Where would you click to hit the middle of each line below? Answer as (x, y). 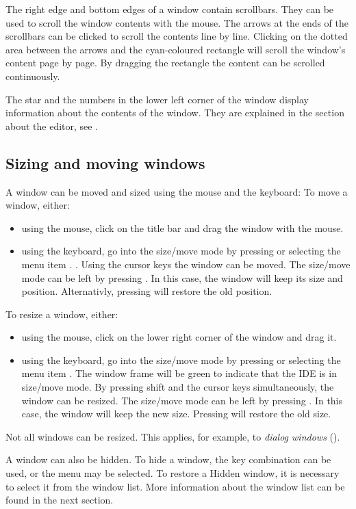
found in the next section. (60, 500)
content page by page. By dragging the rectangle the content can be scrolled (165, 63)
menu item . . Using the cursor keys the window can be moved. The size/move (186, 264)
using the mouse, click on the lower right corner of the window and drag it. (179, 337)
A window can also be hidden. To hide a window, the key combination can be (168, 459)
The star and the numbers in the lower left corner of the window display (157, 99)
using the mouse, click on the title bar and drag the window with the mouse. (182, 227)
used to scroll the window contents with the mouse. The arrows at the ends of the (177, 22)
